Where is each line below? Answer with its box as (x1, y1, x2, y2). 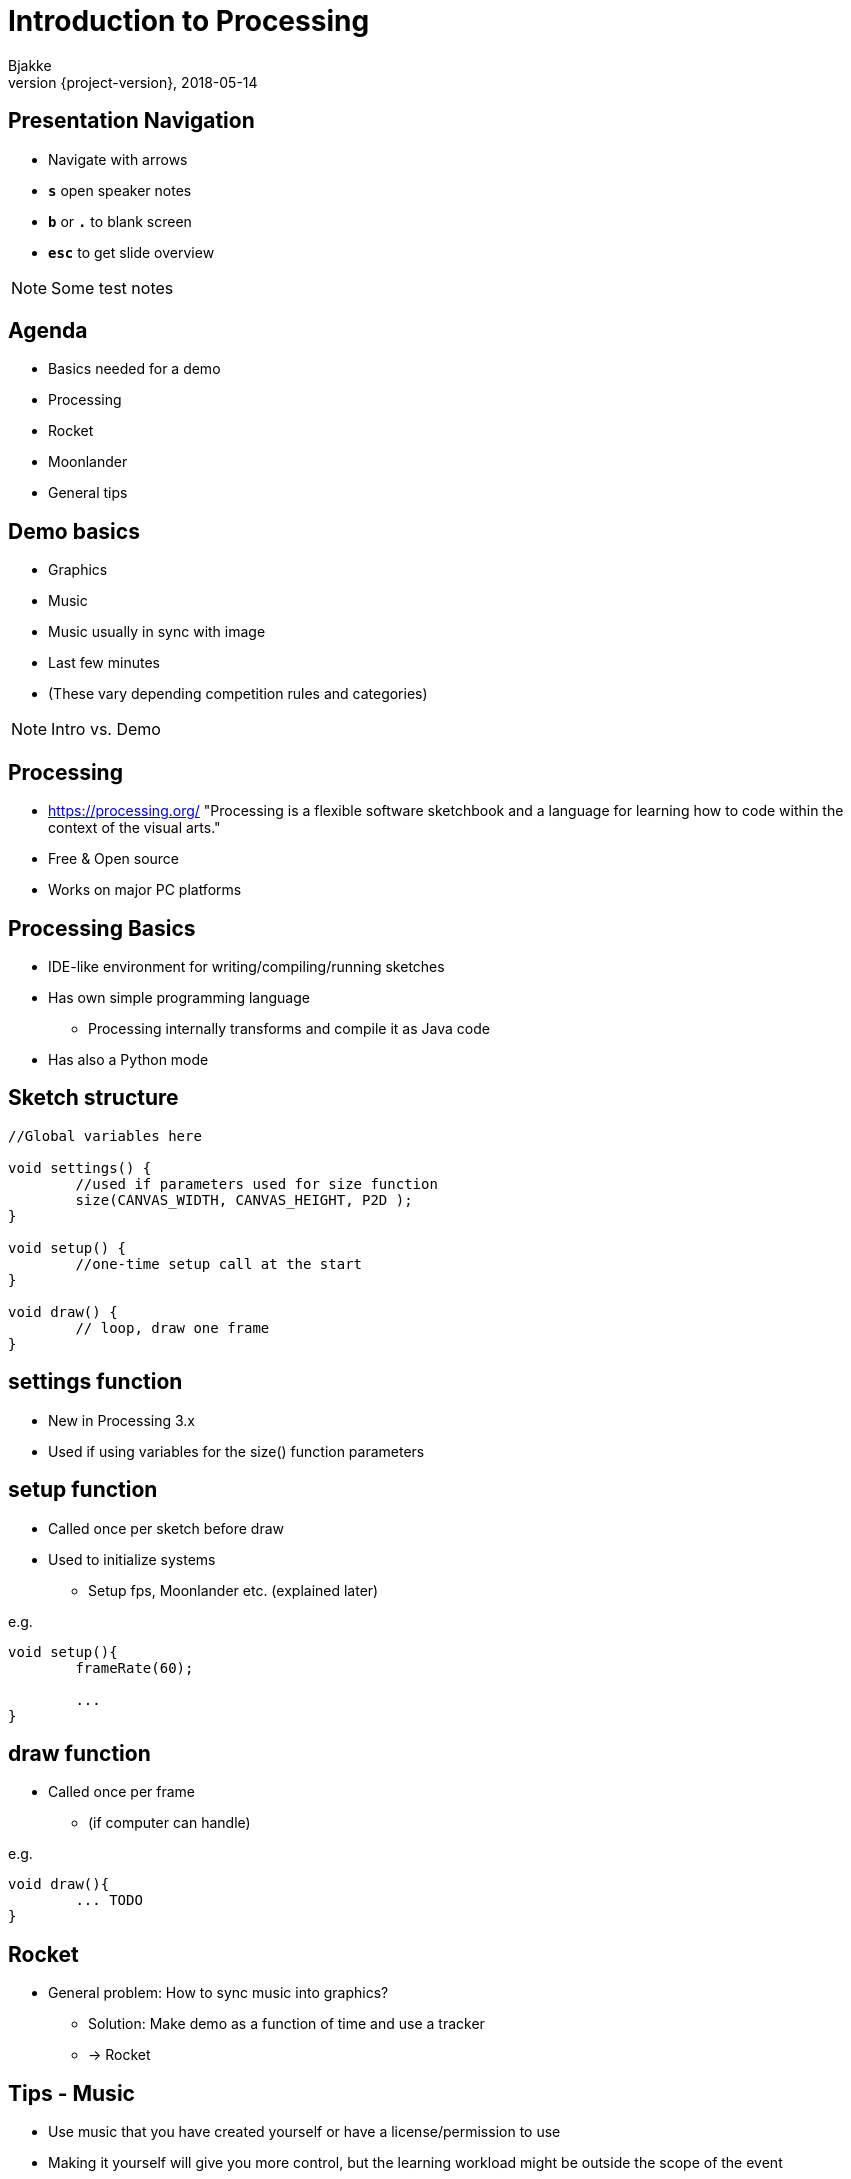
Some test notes (51, 277, 174, 298)
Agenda (8, 318, 88, 344)
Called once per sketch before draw (48, 1519, 285, 1537)
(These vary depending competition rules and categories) (48, 685, 428, 703)
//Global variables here (8, 1127, 202, 1144)
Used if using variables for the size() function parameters (48, 1442, 425, 1460)
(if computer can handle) (88, 1814, 251, 1832)
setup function (8, 1477, 158, 1503)
